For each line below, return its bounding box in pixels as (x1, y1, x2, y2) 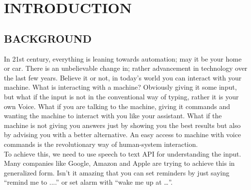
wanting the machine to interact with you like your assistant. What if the (4, 111, 222, 121)
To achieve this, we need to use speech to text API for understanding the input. (4, 148, 241, 158)
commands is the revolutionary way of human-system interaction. (4, 139, 198, 149)
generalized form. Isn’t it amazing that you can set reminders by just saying (4, 167, 230, 177)
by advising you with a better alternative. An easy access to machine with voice (4, 129, 241, 140)
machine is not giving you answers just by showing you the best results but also (4, 120, 241, 130)
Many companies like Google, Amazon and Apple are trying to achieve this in (4, 158, 235, 168)
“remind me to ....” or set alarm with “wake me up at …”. (4, 177, 173, 187)
